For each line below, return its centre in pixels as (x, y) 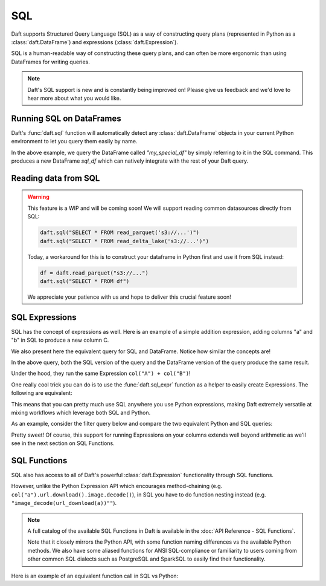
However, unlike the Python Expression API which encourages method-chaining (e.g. (117, 486)
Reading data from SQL (56, 178)
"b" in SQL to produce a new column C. (60, 340)
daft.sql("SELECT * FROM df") (85, 281)
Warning (38, 197)
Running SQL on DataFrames (66, 118)
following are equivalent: (42, 393)
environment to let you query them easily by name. (74, 142)
